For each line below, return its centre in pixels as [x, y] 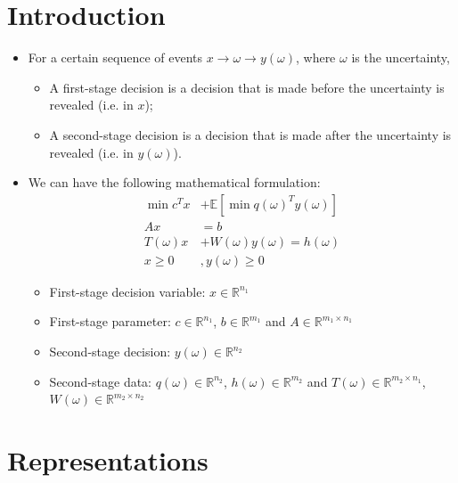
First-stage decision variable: [127, 291]
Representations [108, 459]
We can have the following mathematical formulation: [174, 182]
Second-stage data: [101, 381]
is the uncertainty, [401, 57]
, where [315, 57]
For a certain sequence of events [115, 57]
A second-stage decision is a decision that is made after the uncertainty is [250, 134]
